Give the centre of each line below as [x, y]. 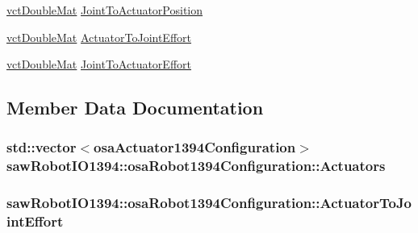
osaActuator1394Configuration [195, 147]
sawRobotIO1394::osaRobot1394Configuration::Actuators [196, 166]
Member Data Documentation [135, 108]
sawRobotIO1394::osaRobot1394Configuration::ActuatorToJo [209, 203]
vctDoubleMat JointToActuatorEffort [99, 64]
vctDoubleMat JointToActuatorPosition [105, 10]
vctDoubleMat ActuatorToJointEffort [99, 37]
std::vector [42, 147]
